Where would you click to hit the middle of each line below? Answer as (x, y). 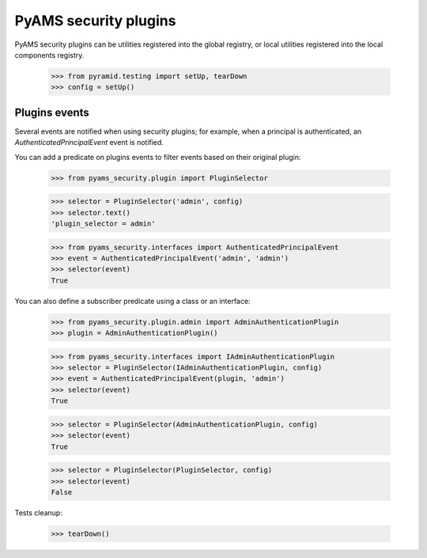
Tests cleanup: (38, 512)
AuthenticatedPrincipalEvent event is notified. (89, 142)
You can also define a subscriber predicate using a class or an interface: (132, 301)
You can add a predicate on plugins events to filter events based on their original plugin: (158, 157)
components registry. (49, 55)
